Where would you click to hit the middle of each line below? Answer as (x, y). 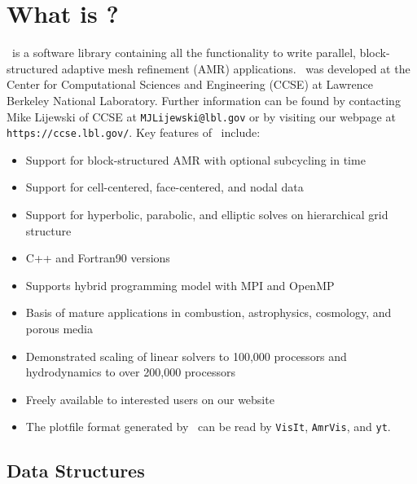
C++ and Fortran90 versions (98, 258)
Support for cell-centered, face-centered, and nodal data (165, 187)
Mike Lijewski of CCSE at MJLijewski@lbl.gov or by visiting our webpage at (201, 116)
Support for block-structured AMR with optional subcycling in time (195, 159)
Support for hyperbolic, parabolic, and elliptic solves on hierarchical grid (207, 214)
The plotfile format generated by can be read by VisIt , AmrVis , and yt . (208, 427)
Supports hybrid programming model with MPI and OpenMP (180, 285)
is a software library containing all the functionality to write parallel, (184, 53)
